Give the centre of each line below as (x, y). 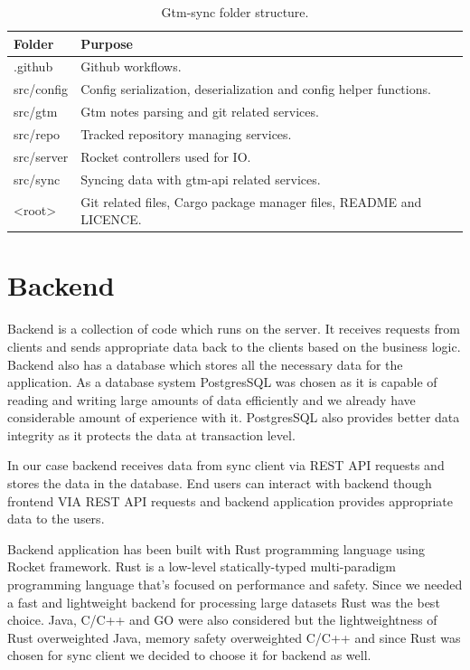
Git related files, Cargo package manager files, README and (251, 201)
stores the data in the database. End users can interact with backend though (220, 483)
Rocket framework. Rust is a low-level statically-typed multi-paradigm (202, 566)
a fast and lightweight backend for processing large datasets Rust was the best (224, 602)
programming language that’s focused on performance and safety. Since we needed (235, 585)
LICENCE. (111, 219)
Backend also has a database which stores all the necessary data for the (205, 364)
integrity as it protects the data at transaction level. (151, 434)
